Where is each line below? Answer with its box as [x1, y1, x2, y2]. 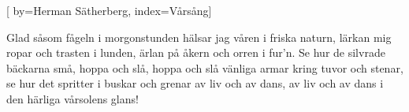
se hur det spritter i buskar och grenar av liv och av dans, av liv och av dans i [6, 75, 384, 91]
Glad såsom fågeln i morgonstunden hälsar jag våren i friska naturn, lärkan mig [6, 28, 392, 45]
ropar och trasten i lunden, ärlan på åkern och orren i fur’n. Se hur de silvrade [6, 44, 385, 61]
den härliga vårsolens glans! [6, 90, 139, 106]
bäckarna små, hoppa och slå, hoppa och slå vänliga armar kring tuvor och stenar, [6, 59, 403, 76]
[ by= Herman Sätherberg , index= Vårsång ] [6, 2, 212, 18]
